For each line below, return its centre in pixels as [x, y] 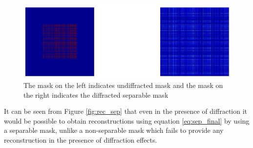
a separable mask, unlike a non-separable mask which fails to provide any [114, 130]
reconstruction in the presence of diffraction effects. [81, 140]
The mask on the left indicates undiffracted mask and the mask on [123, 85]
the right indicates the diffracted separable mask [96, 95]
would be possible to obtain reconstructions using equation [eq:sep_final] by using [127, 120]
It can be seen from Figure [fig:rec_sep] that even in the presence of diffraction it [126, 111]
